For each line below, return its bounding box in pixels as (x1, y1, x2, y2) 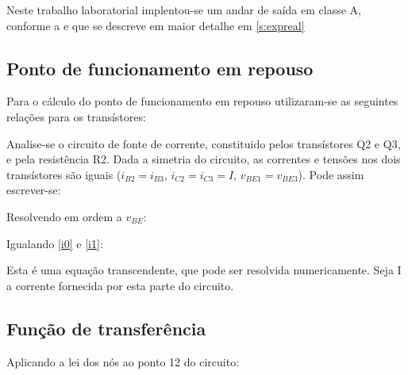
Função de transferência (6, 316, 206, 340)
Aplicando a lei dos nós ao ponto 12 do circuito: (6, 353, 240, 369)
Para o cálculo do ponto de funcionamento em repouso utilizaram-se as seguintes (6, 93, 398, 109)
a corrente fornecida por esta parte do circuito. (6, 277, 234, 293)
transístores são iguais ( (6, 166, 121, 182)
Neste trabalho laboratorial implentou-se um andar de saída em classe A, (6, 2, 361, 17)
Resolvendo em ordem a (6, 208, 122, 224)
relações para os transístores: (6, 108, 146, 124)
